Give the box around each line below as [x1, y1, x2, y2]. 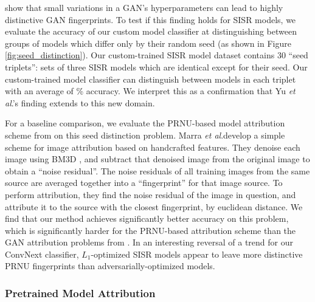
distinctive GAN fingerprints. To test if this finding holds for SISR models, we [5, 13, 296, 26]
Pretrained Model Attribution [5, 285, 156, 300]
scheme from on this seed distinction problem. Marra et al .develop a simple [5, 128, 285, 141]
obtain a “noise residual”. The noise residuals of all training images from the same [5, 164, 310, 177]
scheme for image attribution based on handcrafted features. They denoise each [5, 140, 300, 153]
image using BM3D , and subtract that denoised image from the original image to [5, 153, 310, 165]
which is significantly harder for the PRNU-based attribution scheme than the [5, 224, 296, 236]
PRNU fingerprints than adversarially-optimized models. [5, 259, 215, 272]
